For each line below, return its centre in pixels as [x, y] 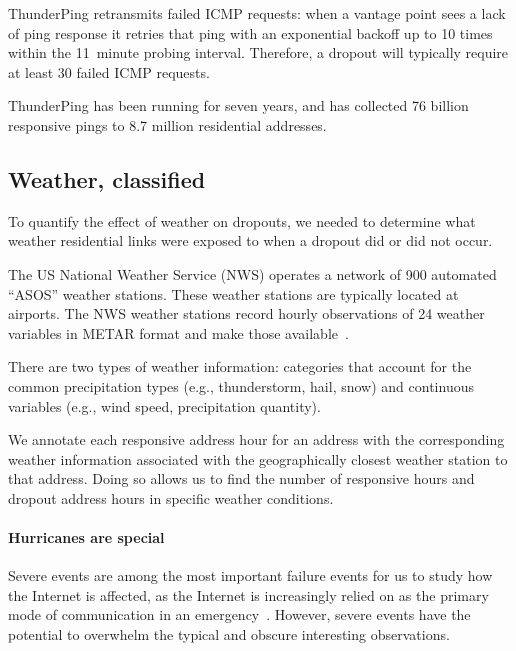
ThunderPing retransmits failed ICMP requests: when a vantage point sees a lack [257, 13]
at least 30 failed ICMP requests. [109, 71]
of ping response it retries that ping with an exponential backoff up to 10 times [250, 32]
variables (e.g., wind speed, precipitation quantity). [164, 405]
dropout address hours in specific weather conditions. [171, 497]
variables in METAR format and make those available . [178, 332]
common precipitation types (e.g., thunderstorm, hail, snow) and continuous [241, 385]
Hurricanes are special [86, 537]
